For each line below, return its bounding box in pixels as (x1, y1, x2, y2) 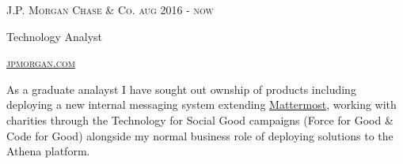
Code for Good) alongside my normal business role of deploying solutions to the (6, 127, 393, 143)
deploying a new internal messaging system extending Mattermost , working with (6, 96, 397, 113)
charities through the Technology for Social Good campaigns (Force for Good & (6, 111, 393, 128)
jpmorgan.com (6, 54, 75, 71)
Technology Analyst (6, 28, 103, 44)
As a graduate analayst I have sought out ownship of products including (6, 80, 356, 97)
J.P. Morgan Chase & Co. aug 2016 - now (6, 2, 214, 17)
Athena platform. (6, 143, 90, 159)
